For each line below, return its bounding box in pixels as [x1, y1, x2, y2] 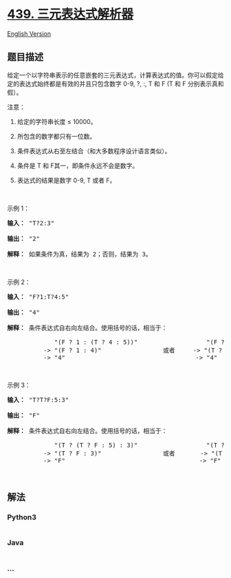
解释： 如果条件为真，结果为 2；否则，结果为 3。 [7, 250, 153, 258]
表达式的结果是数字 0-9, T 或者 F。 [16, 176, 116, 184]
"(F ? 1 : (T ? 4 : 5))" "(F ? [54, 338, 225, 346]
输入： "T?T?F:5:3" [7, 396, 69, 403]
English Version [7, 29, 52, 38]
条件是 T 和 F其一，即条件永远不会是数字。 [16, 161, 139, 170]
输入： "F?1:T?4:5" [7, 292, 69, 301]
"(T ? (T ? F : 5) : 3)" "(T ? [54, 441, 225, 449]
